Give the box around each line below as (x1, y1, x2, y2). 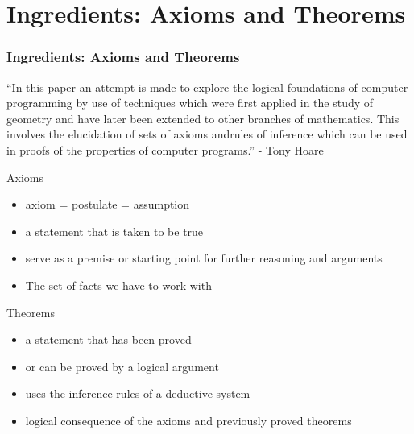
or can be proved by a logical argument (25, 358, 219, 374)
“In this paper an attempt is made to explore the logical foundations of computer (6, 78, 408, 95)
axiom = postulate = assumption (25, 196, 190, 213)
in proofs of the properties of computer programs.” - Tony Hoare (6, 141, 324, 158)
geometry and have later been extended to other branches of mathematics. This (6, 110, 400, 126)
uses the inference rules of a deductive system (25, 385, 250, 402)
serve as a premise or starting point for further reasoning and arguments (25, 250, 383, 267)
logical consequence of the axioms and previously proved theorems (25, 411, 352, 428)
